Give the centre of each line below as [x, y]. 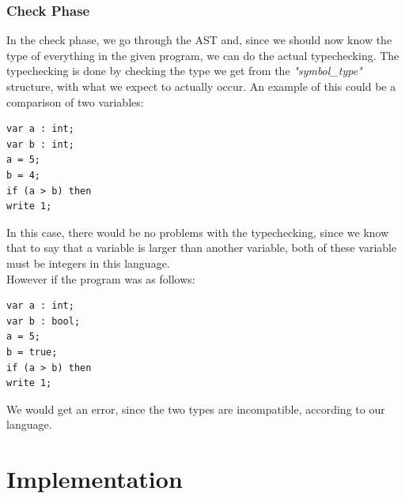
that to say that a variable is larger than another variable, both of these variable [202, 248]
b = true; [32, 352]
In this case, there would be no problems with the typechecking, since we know [198, 232]
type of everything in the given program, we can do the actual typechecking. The [203, 55]
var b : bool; [44, 321]
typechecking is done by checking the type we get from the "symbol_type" [184, 71]
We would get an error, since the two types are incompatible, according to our [196, 409]
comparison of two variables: [75, 101]
